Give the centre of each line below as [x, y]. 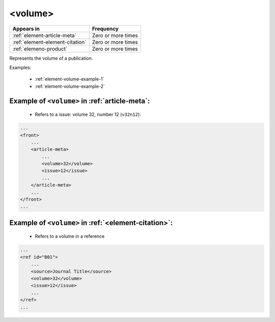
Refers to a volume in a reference [70, 236]
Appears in [26, 29]
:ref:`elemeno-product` [40, 48]
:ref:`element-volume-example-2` [70, 86]
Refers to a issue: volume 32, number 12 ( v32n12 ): [88, 114]
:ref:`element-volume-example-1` [70, 79]
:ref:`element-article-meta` [44, 35]
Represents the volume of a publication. [51, 58]
